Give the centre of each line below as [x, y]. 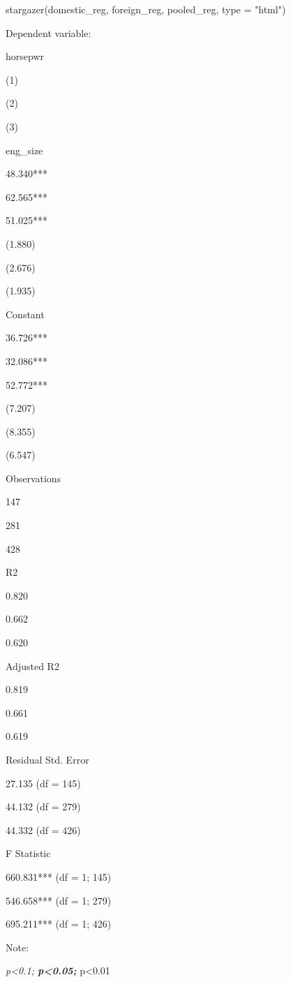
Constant [25, 314]
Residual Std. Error [47, 759]
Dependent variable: [48, 32]
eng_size [24, 150]
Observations [33, 478]
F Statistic [28, 853]
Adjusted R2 [32, 665]
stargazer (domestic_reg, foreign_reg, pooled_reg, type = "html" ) [146, 9]
